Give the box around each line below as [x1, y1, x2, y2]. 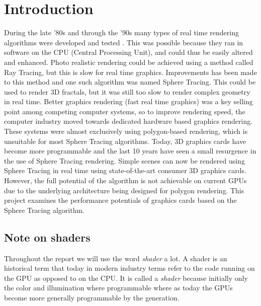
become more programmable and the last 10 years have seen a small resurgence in [4, 145, 256, 156]
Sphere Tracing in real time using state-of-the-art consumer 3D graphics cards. [4, 165, 246, 176]
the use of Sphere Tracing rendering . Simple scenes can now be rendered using [4, 155, 245, 166]
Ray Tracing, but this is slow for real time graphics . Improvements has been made [4, 66, 257, 77]
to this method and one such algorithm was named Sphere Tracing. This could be [4, 76, 256, 87]
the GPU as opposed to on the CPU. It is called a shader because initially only [4, 272, 248, 283]
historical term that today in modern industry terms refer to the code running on [4, 263, 255, 273]
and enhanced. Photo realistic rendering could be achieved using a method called [4, 56, 253, 67]
